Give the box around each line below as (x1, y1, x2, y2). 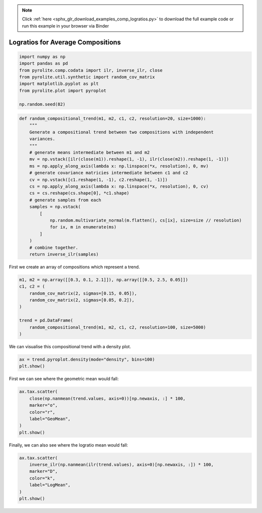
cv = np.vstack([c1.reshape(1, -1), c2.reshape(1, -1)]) (29, 177, 168, 182)
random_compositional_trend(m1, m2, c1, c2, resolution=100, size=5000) (29, 324, 206, 330)
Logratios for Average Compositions (9, 38, 121, 46)
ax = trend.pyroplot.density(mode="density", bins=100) (19, 356, 155, 362)
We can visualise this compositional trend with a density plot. (9, 343, 131, 349)
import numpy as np (19, 54, 65, 59)
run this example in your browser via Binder (22, 23, 109, 29)
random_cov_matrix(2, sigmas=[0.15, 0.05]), (29, 290, 137, 296)
